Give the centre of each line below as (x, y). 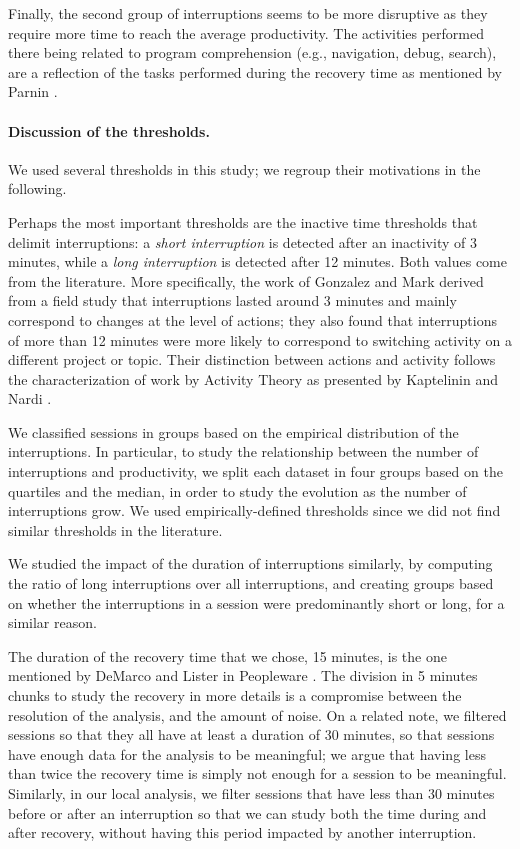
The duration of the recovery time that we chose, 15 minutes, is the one (227, 655)
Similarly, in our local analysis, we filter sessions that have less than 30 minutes (251, 792)
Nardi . (30, 398)
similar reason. (52, 622)
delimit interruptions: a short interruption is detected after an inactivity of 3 (242, 241)
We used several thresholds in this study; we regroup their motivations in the (244, 168)
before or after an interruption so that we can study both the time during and (247, 812)
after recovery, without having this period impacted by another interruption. (242, 832)
